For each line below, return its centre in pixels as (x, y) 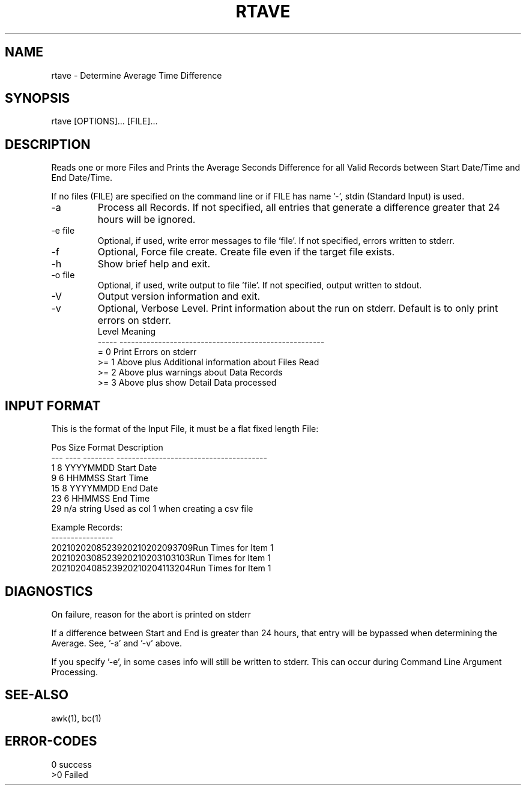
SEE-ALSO (37, 695)
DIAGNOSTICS (49, 591)
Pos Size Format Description (107, 448)
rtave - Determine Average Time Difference (137, 75)
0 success (71, 764)
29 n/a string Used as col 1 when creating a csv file (152, 509)
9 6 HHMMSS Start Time (100, 478)
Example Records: (87, 527)
